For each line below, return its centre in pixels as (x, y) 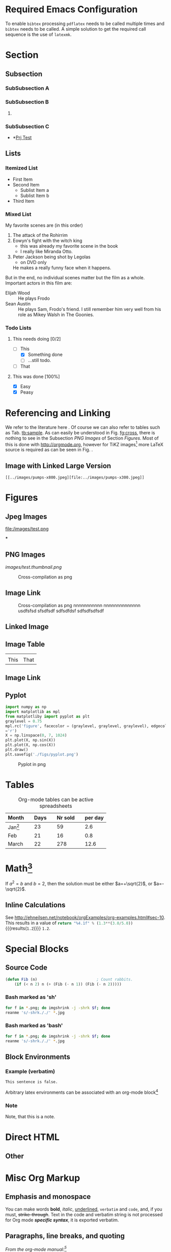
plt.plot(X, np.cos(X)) (31, 745)
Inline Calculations (35, 905)
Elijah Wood (18, 293)
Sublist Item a (35, 190)
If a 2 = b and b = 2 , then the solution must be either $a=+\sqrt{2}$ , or (79, 883)
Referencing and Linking (58, 413)
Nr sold (66, 817)
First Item (23, 179)
